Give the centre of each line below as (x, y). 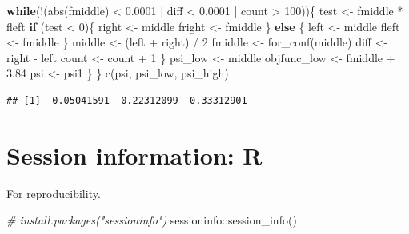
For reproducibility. (54, 193)
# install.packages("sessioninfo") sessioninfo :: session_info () (152, 220)
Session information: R (134, 155)
